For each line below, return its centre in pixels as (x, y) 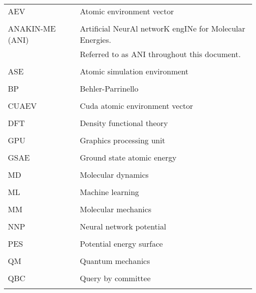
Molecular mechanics (116, 209)
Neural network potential (123, 226)
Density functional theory (124, 123)
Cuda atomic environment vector (137, 106)
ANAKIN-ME (32, 28)
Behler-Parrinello (109, 88)
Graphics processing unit (123, 140)
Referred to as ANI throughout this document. (160, 54)
